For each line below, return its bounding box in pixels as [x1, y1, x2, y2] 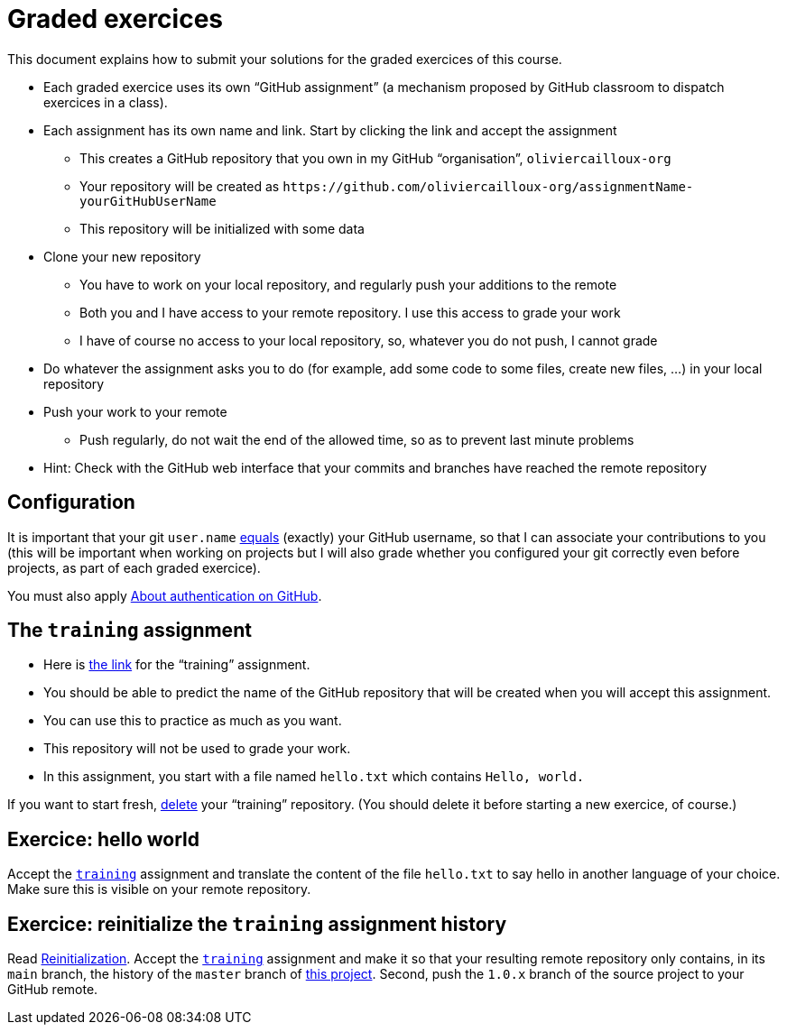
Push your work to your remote [43, 403, 227, 419]
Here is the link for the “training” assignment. [43, 657, 310, 673]
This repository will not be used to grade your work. [43, 741, 351, 757]
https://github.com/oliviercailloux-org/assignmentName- [282, 179, 694, 194]
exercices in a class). [43, 94, 168, 110]
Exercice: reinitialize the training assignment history [7, 912, 507, 935]
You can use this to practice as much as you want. [43, 713, 342, 729]
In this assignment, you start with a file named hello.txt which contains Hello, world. [43, 769, 585, 785]
